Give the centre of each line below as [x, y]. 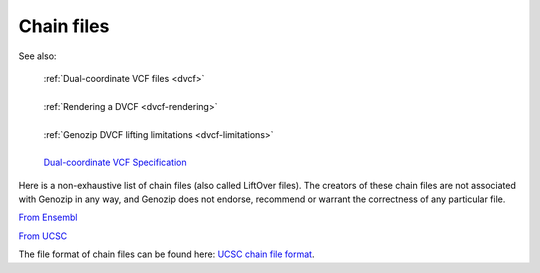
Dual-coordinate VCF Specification [115, 162]
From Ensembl [48, 217]
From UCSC [43, 236]
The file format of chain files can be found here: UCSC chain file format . [166, 254]
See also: [37, 56]
